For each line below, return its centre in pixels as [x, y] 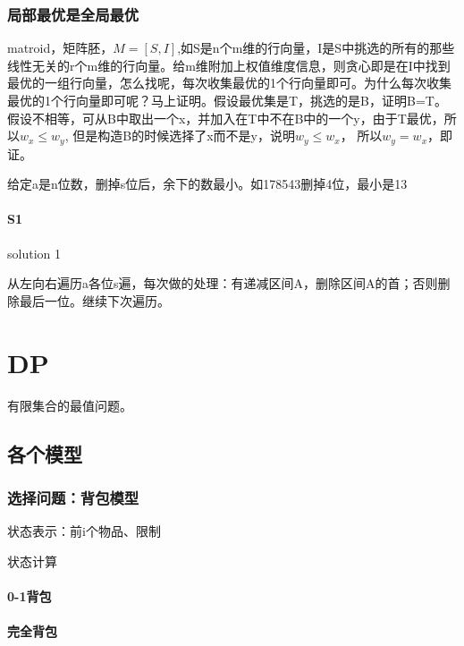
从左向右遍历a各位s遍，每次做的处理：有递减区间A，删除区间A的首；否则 [223, 283]
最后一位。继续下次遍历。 [94, 300]
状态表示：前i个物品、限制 [84, 531]
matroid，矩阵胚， [60, 48]
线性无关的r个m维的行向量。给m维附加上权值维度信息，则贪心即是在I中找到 [229, 65]
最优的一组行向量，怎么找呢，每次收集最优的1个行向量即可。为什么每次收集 [229, 83]
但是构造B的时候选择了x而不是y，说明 [184, 136]
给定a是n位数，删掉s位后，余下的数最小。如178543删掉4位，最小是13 [207, 184]
